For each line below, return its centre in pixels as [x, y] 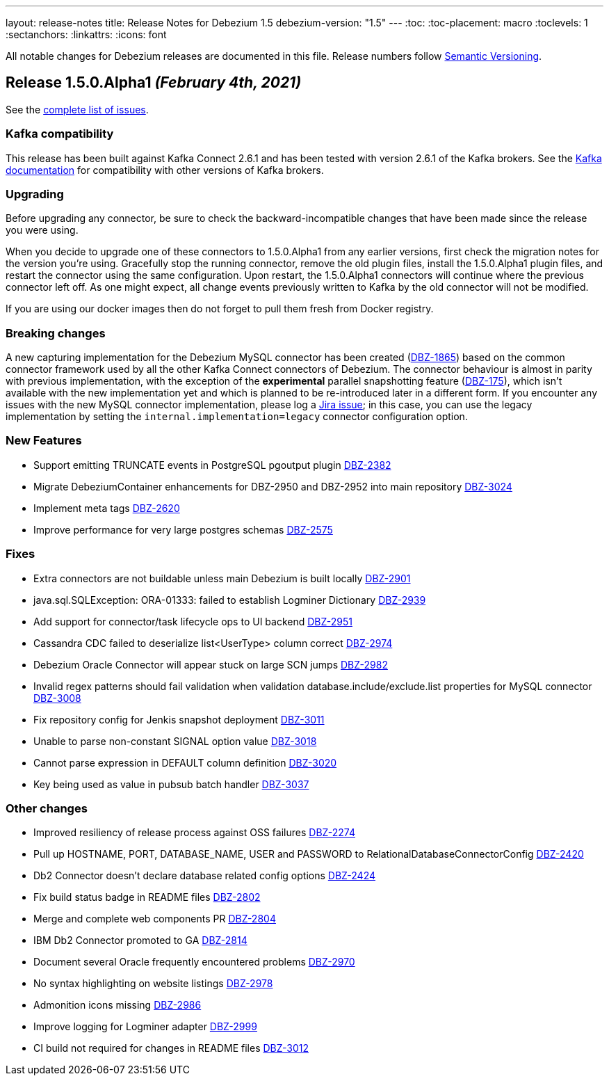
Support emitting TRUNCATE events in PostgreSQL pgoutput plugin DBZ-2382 [212, 465]
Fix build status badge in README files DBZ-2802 [147, 897]
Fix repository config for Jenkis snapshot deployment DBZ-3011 [179, 719]
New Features [44, 441]
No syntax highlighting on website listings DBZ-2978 [153, 984]
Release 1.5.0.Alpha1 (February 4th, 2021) [153, 83]
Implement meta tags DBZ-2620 [107, 508]
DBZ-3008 [57, 698]
